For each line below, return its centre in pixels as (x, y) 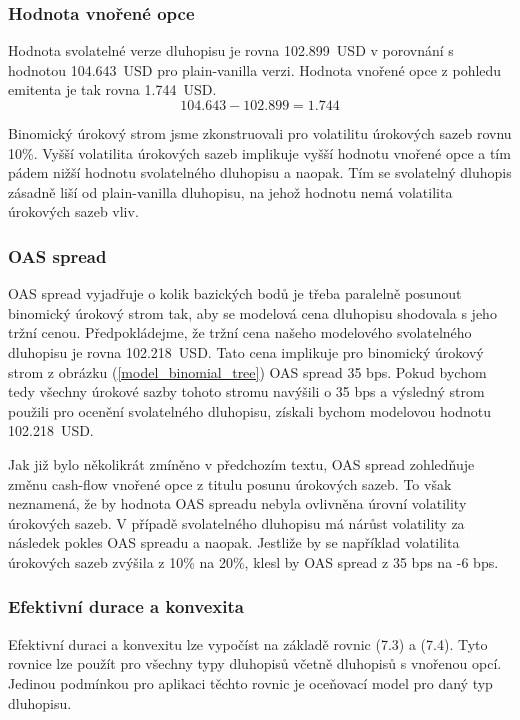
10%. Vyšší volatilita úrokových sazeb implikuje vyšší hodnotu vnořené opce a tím (259, 152)
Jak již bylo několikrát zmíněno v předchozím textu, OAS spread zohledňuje (241, 463)
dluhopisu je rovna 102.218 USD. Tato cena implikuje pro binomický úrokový (246, 351)
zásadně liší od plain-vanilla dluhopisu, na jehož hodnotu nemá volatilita (230, 191)
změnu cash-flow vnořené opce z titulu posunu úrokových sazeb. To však (230, 483)
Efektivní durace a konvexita (126, 606)
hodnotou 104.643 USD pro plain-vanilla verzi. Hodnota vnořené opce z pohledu (255, 69)
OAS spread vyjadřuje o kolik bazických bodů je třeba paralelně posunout (235, 293)
